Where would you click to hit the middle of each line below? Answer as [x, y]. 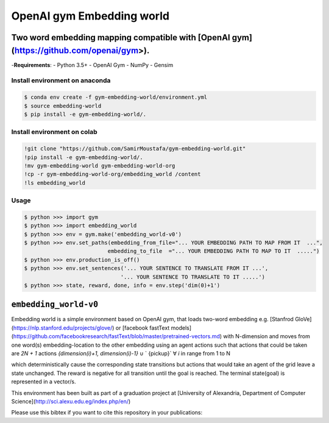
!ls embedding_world [55, 183]
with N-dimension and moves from [267, 336]
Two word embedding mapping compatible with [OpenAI [121, 37]
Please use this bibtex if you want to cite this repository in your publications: [107, 413]
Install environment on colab [54, 132]
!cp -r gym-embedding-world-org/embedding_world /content [112, 174]
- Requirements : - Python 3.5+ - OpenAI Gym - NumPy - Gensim [92, 65]
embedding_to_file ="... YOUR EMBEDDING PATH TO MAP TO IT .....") [214, 251]
